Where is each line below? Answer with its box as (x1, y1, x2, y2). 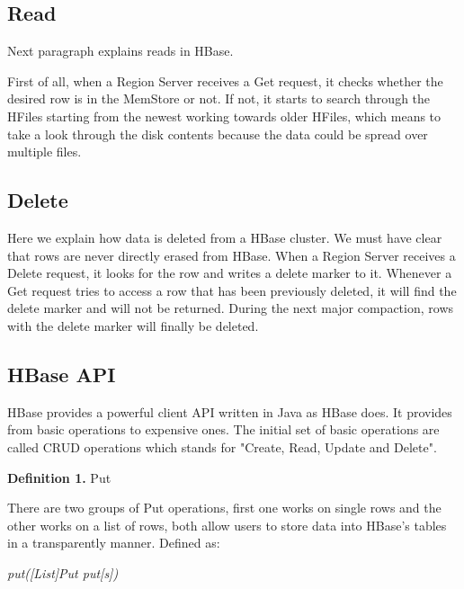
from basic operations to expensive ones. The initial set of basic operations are (7, 420, 440, 439)
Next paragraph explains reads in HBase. (7, 41, 234, 60)
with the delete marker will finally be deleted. (7, 316, 259, 335)
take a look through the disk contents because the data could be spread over (7, 124, 428, 143)
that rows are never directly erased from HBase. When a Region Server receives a (7, 245, 456, 264)
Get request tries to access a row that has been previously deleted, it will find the (7, 281, 457, 299)
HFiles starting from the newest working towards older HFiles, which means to (7, 106, 442, 125)
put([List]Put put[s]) (7, 563, 119, 582)
